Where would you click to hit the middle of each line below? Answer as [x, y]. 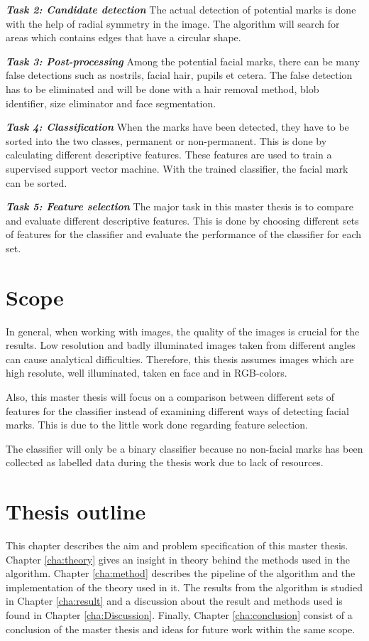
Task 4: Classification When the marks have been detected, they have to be [177, 127]
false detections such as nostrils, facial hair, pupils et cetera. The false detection [179, 75]
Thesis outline [76, 511]
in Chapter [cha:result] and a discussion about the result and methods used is [174, 601]
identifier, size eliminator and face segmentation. [111, 103]
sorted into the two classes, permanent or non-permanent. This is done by [166, 140]
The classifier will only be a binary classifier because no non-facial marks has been [184, 448]
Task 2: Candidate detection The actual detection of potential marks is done [181, 9]
